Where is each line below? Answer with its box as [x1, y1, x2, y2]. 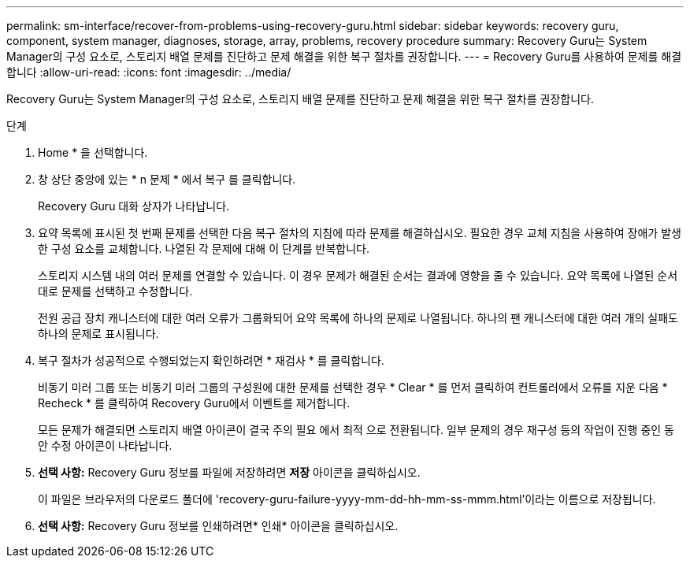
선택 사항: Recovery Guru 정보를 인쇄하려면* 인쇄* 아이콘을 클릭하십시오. [38, 519, 399, 532]
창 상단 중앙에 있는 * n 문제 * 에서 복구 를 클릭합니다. [38, 173, 296, 186]
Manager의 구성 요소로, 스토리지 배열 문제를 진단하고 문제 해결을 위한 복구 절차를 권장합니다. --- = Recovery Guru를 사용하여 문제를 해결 [6, 50, 682, 63]
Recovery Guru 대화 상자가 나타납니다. [38, 199, 230, 213]
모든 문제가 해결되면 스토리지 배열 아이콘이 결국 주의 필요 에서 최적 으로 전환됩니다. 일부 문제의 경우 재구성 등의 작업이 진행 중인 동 [38, 423, 674, 436]
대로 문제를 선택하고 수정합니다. [38, 284, 193, 298]
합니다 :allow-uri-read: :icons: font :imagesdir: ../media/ [6, 65, 291, 79]
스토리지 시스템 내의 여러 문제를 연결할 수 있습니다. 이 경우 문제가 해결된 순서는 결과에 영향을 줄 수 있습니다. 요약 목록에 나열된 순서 [38, 269, 678, 282]
